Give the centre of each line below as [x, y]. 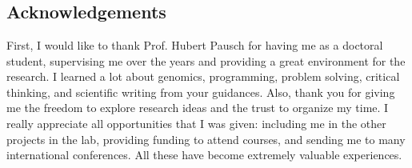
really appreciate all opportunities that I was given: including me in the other [196, 123]
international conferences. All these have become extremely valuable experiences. [204, 155]
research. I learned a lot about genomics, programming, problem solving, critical [203, 76]
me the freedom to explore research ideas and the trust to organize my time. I [198, 108]
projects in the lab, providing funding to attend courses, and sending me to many [206, 139]
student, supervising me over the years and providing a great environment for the [206, 60]
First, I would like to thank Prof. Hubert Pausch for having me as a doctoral [195, 45]
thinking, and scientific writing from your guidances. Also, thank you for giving [201, 92]
